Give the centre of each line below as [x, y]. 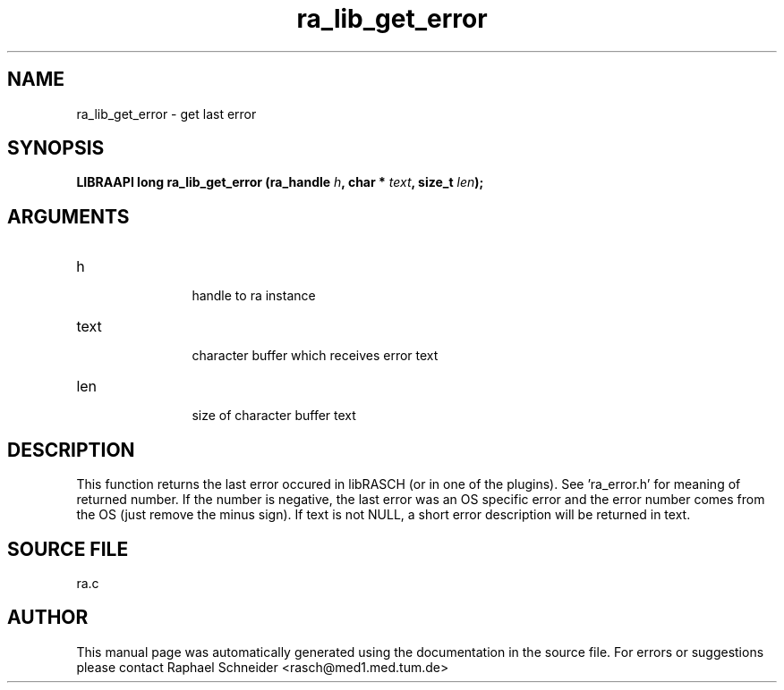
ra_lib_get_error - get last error [166, 114]
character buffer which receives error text [315, 356]
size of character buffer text [274, 416]
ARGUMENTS [68, 216]
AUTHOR [48, 618]
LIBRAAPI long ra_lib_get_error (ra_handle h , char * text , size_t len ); [280, 182]
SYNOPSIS [56, 148]
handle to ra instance [254, 296]
